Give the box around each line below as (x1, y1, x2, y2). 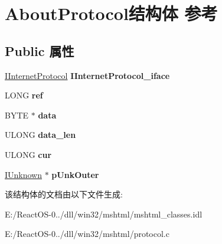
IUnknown (5, 168, 43, 180)
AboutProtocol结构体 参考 (5, 1, 218, 25)
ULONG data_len (5, 128, 76, 141)
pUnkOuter (51, 168, 99, 180)
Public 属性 (5, 41, 74, 60)
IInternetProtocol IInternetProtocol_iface (5, 69, 170, 81)
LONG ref (5, 89, 43, 101)
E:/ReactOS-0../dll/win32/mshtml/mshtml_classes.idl (5, 207, 203, 220)
